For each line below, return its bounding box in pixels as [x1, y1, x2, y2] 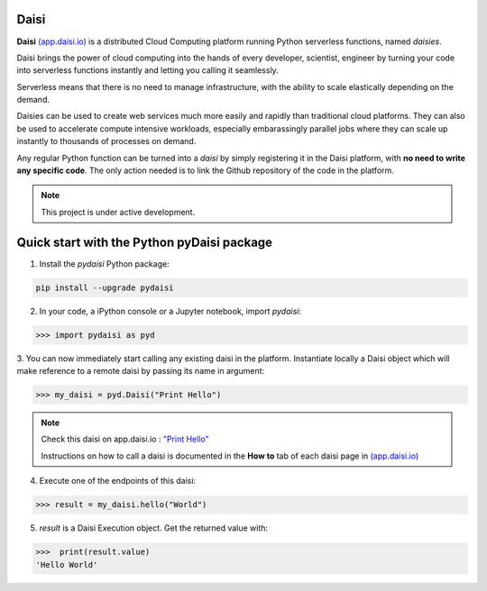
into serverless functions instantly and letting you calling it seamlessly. [16, 65, 279, 76]
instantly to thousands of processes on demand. [16, 136, 197, 147]
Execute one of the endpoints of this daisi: [39, 476, 197, 486]
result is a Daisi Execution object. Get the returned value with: [39, 523, 269, 533]
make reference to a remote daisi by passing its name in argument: [16, 366, 265, 377]
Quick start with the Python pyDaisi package [16, 234, 273, 250]
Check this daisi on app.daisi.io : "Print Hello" [41, 433, 209, 445]
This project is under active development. [41, 206, 196, 217]
